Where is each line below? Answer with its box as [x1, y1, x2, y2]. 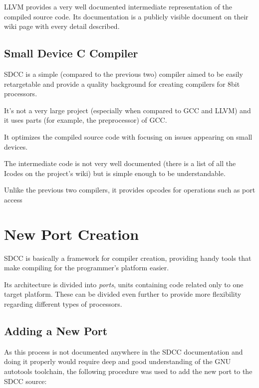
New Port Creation [4, 223, 139, 244]
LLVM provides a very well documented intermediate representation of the [4, 1, 232, 11]
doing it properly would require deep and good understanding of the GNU [4, 356, 231, 367]
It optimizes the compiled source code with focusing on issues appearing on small [4, 131, 253, 142]
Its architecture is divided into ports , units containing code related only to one [4, 279, 244, 289]
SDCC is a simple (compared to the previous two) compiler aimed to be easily [4, 68, 243, 79]
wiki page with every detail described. [4, 21, 120, 31]
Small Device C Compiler [4, 45, 138, 61]
